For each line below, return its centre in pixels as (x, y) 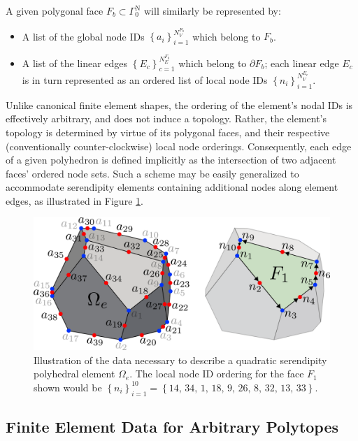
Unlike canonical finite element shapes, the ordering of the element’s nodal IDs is (179, 104)
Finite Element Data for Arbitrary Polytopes (172, 427)
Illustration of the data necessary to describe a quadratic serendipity (180, 360)
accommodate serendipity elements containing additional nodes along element (172, 187)
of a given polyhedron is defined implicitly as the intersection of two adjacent (171, 160)
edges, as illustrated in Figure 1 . (74, 200)
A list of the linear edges (75, 63)
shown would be (68, 387)
